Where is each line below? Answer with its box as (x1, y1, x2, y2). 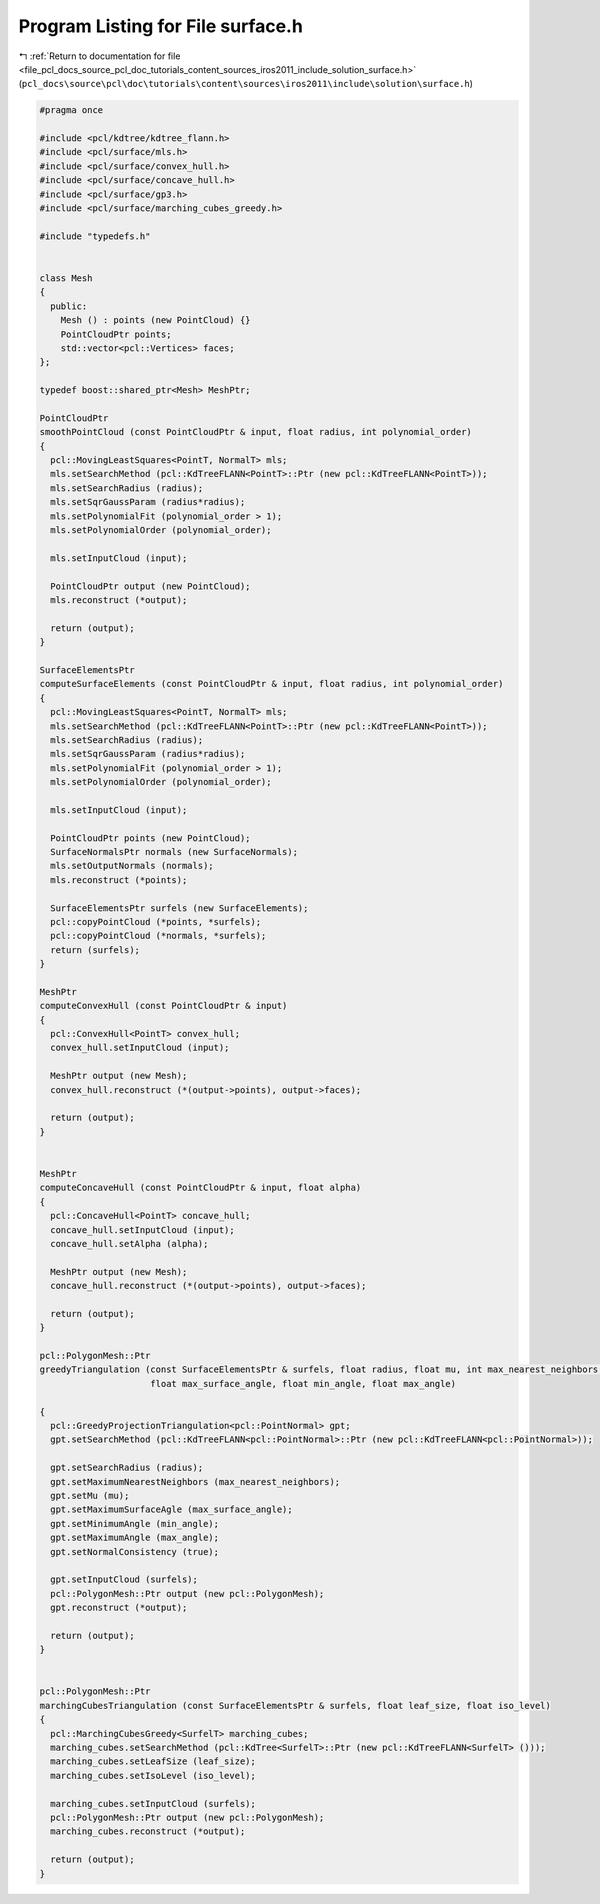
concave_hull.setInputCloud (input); (50, 1224, 235, 1235)
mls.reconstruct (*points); (50, 874, 188, 885)
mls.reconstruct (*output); (50, 594, 188, 605)
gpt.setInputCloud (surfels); (50, 1574, 199, 1585)
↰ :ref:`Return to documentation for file (18, 50, 181, 62)
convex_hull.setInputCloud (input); (50, 1042, 230, 1054)
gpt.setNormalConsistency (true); (50, 1546, 220, 1557)
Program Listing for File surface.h (18, 15, 304, 37)
